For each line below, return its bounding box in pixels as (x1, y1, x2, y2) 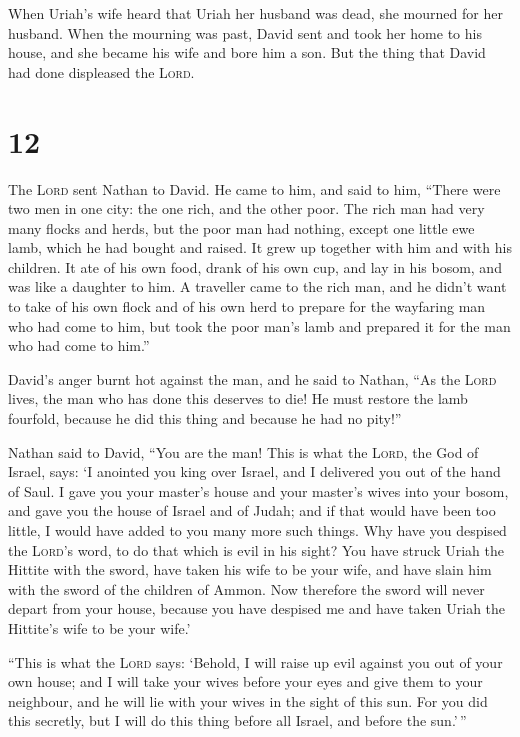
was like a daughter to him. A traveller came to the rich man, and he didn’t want (8, 276, 507, 297)
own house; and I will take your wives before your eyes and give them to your (8, 671, 483, 692)
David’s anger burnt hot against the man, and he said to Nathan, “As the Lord (8, 368, 497, 389)
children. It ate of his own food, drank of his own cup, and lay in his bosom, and (8, 256, 502, 277)
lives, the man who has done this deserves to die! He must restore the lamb (8, 388, 468, 409)
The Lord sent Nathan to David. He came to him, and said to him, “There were (8, 178, 501, 199)
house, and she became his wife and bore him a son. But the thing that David (8, 42, 486, 63)
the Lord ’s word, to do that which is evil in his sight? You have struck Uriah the (8, 539, 504, 560)
